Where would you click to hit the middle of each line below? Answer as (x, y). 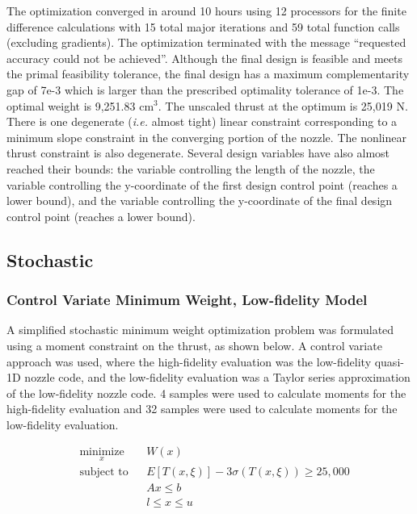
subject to (104, 472)
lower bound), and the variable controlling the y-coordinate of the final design (200, 201)
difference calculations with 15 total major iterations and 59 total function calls (203, 26)
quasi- (389, 361)
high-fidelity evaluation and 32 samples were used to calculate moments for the (202, 409)
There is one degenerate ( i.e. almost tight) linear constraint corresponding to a (202, 121)
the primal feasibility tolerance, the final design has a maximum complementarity (208, 74)
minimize (102, 452)
